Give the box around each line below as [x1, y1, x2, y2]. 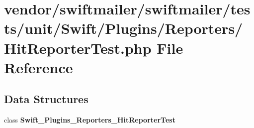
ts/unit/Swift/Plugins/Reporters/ [4, 18, 243, 38]
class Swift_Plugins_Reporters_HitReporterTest [4, 115, 175, 125]
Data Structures [4, 91, 88, 107]
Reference [4, 57, 73, 77]
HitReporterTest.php [4, 37, 152, 58]
